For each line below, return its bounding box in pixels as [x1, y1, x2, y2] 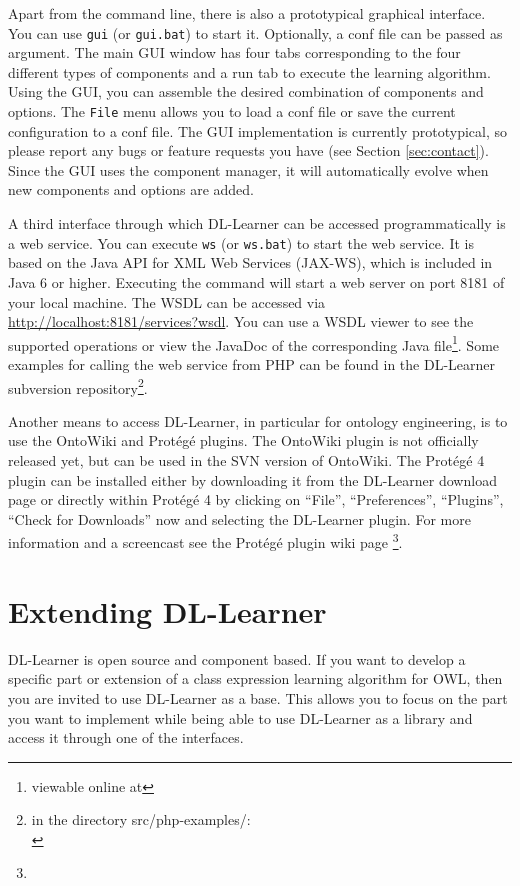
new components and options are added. [8, 179, 254, 200]
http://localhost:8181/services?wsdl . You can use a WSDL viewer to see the [8, 311, 474, 332]
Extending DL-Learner [8, 590, 327, 631]
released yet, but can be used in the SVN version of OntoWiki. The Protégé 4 [8, 449, 485, 470]
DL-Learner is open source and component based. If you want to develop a [8, 648, 466, 669]
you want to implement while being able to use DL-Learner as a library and [8, 707, 473, 728]
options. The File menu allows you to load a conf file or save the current [8, 101, 456, 122]
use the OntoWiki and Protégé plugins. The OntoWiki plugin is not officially [8, 430, 479, 451]
